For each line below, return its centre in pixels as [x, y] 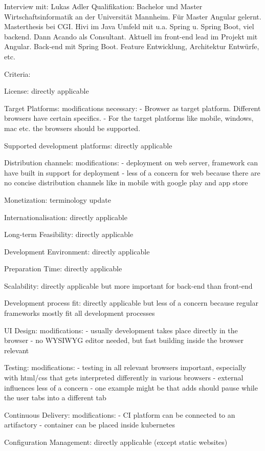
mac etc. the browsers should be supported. [72, 128]
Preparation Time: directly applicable [63, 269]
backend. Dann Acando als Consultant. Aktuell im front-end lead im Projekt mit [131, 36]
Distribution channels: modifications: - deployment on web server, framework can [131, 163]
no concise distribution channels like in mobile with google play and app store [126, 182]
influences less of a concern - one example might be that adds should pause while [131, 387]
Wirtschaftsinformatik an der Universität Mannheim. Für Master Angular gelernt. [133, 16]
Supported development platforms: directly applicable [88, 145]
